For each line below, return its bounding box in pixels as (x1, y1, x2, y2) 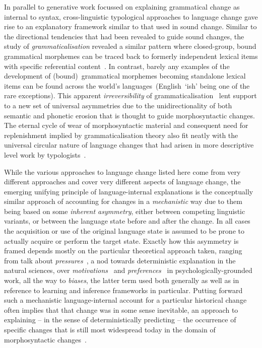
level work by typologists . (4, 149, 86, 160)
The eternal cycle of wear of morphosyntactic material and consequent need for (4, 120, 248, 130)
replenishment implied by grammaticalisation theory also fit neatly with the (4, 129, 238, 140)
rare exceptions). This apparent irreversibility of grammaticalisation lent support (4, 90, 257, 101)
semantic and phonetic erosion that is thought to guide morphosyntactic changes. (4, 110, 255, 120)
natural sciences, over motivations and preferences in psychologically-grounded (4, 265, 252, 275)
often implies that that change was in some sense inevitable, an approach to (4, 304, 238, 315)
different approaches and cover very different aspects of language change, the (4, 176, 241, 187)
